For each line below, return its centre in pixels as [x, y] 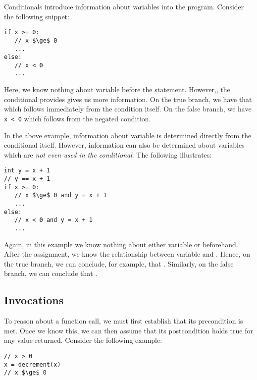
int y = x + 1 [27, 171]
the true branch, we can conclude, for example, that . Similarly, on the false [119, 263]
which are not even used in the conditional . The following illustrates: [108, 154]
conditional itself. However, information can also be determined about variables [124, 145]
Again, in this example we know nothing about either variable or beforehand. [121, 244]
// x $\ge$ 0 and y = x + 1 [61, 195]
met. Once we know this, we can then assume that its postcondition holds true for [128, 330]
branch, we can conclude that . [51, 273]
